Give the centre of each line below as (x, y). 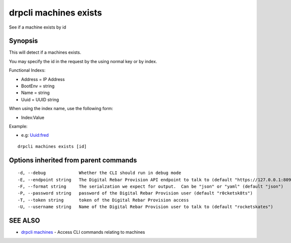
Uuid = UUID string (40, 99)
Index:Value (33, 117)
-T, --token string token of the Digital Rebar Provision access (103, 200)
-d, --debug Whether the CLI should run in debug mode (99, 173)
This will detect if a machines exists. (45, 52)
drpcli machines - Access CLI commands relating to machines (83, 232)
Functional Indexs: (27, 70)
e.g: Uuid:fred (35, 135)
